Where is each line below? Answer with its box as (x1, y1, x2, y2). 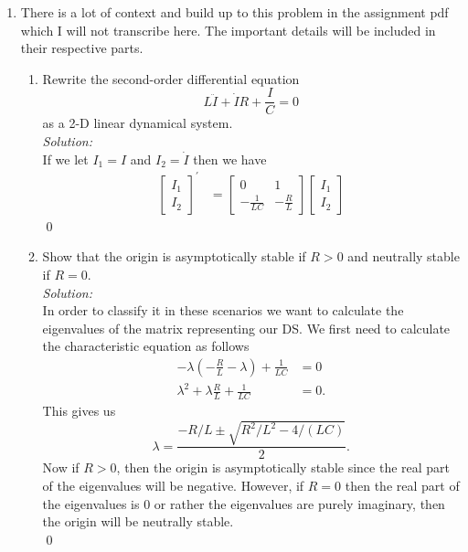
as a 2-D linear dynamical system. (42, 113, 233, 133)
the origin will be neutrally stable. (42, 512, 234, 531)
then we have (193, 149, 267, 168)
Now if (42, 458, 80, 477)
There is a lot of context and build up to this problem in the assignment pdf (20, 3, 449, 21)
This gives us (42, 401, 116, 420)
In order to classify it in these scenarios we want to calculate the (42, 301, 404, 320)
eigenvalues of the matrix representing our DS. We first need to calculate (42, 318, 451, 337)
